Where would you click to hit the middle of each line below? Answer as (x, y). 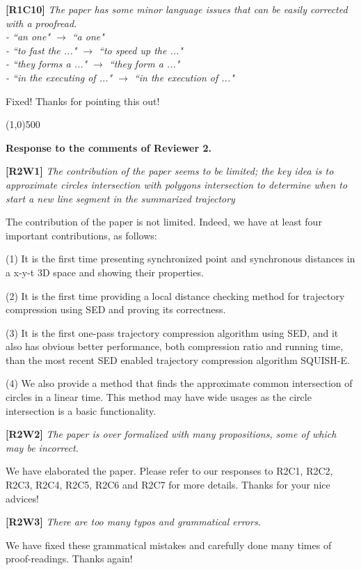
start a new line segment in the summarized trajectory (120, 198)
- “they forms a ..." (47, 64)
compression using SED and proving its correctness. (116, 309)
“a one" (88, 37)
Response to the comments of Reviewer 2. (109, 147)
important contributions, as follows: (81, 235)
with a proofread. (41, 23)
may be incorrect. (42, 447)
